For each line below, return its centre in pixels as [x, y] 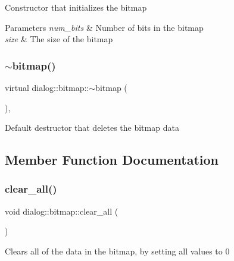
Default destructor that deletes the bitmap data [92, 128]
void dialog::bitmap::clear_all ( [62, 211]
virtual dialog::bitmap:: [47, 87]
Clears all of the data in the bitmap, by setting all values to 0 [117, 251]
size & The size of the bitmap [59, 39]
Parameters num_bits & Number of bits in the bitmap [104, 27]
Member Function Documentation [112, 160]
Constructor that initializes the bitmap [76, 7]
